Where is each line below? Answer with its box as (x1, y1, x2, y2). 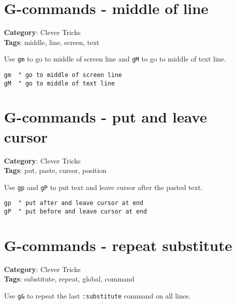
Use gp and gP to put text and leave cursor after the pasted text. (4, 181, 203, 192)
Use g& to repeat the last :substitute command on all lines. (4, 290, 191, 301)
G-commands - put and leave (4, 106, 207, 127)
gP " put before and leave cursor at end (4, 208, 147, 215)
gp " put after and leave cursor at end (4, 199, 144, 207)
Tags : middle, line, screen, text (4, 36, 100, 47)
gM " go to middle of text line (4, 79, 115, 87)
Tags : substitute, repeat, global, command (4, 273, 135, 284)
